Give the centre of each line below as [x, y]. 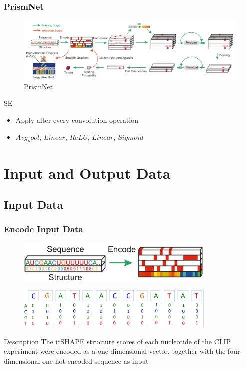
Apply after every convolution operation [77, 120]
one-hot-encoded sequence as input [96, 360]
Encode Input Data [44, 229]
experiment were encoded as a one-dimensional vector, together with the [115, 351]
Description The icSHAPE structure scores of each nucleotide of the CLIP [118, 341]
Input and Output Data [87, 173]
